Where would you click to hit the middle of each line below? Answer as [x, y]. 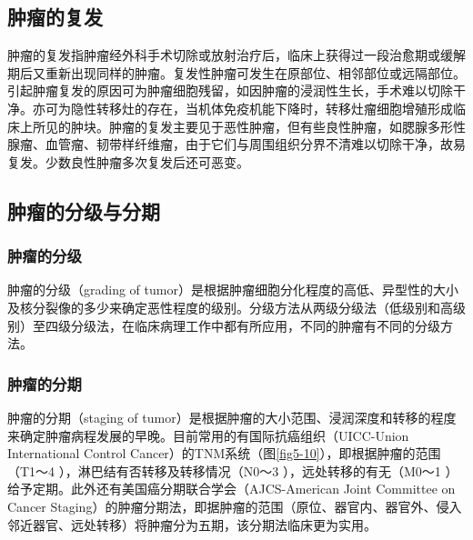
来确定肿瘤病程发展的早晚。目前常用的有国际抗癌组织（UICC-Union [208, 435]
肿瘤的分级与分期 [84, 210]
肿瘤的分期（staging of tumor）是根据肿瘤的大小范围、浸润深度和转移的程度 [232, 417]
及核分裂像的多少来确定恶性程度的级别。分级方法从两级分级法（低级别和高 [230, 307]
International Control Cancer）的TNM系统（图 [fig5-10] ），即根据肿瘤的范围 [224, 453]
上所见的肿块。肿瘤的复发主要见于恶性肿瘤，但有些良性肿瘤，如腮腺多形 [236, 126]
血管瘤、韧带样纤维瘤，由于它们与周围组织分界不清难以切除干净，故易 [255, 144]
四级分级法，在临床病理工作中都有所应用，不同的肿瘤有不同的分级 [242, 325]
